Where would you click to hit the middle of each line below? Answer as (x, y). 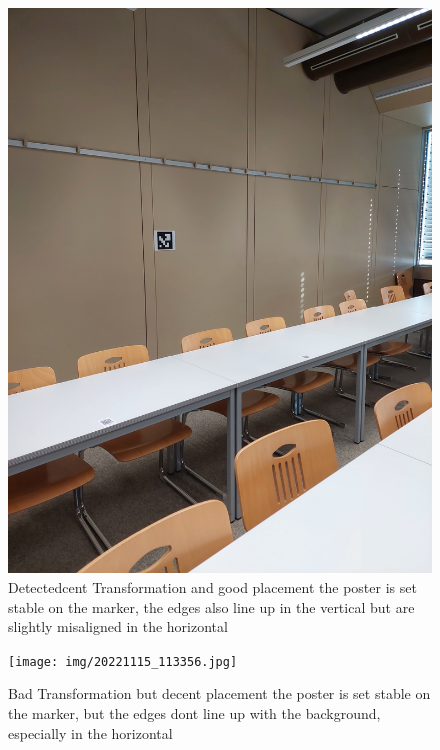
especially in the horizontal (90, 732)
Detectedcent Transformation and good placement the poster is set (212, 586)
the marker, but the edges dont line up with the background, (194, 712)
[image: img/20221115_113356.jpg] (123, 661)
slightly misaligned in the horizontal (118, 626)
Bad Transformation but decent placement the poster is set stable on (219, 693)
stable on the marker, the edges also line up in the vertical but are (211, 606)
